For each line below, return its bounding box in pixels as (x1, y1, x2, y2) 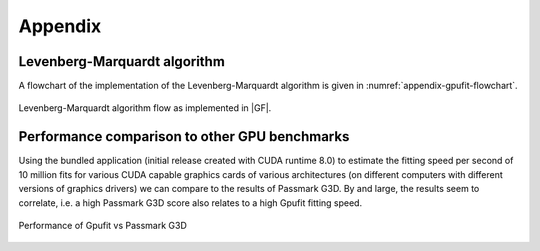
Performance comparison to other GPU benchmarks (18, 128, 350, 145)
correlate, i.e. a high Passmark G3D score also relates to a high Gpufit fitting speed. (18, 196, 363, 209)
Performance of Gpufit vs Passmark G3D (18, 219, 187, 231)
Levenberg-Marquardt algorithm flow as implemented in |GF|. (18, 102, 272, 114)
